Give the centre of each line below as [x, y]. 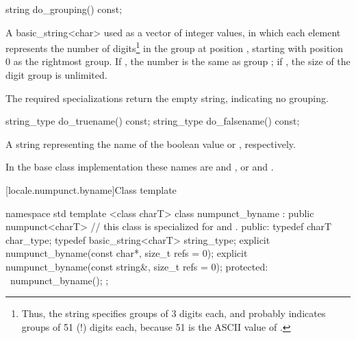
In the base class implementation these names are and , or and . [140, 167]
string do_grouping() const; [64, 9]
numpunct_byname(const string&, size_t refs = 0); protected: [137, 266]
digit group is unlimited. [56, 75]
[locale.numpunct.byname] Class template [91, 190]
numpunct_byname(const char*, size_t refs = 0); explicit [127, 253]
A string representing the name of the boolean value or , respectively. [151, 143]
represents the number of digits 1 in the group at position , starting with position [175, 47]
